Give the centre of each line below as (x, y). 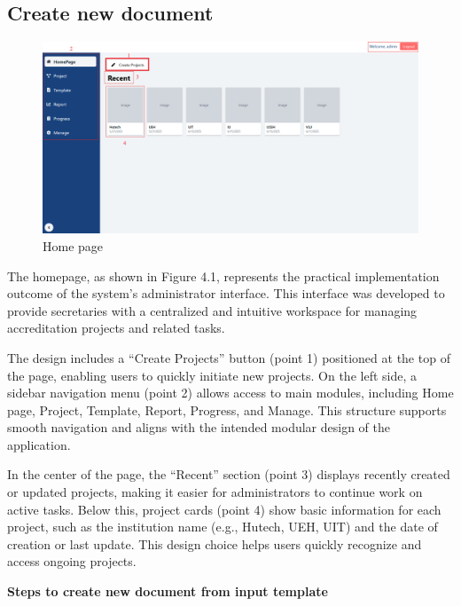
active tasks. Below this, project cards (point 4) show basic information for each (224, 509)
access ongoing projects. (72, 561)
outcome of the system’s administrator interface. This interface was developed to (226, 293)
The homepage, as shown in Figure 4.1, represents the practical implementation (223, 275)
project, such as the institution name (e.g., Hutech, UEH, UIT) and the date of (223, 527)
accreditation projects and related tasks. (116, 328)
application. (39, 444)
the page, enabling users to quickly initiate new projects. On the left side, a (212, 375)
